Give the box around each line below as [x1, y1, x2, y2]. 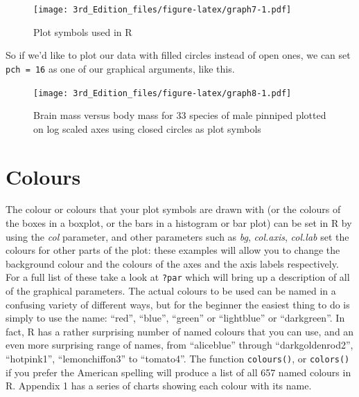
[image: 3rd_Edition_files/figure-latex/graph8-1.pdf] [33, 88, 292, 98]
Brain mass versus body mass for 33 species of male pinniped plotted [33, 108, 326, 122]
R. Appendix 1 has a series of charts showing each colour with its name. [6, 378, 312, 393]
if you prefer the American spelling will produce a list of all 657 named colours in [6, 364, 351, 379]
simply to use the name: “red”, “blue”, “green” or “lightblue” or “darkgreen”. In [6, 311, 345, 325]
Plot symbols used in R [33, 24, 132, 39]
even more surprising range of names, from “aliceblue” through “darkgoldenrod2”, [6, 338, 353, 352]
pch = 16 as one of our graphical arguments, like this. [6, 61, 235, 75]
